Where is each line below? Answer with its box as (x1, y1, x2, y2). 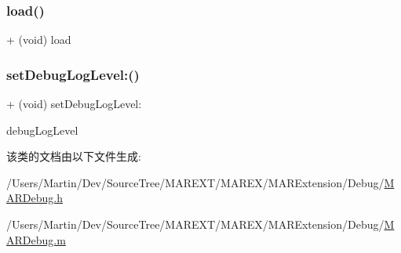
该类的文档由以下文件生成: (6, 148, 141, 164)
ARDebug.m (6, 231, 66, 248)
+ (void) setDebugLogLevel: (6, 96, 142, 112)
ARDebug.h (6, 190, 63, 206)
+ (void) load (6, 31, 71, 48)
